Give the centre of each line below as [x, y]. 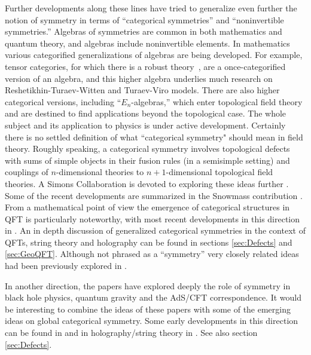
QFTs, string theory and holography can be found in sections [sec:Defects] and [149, 242]
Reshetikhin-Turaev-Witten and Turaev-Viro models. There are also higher [142, 90]
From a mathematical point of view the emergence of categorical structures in [147, 207]
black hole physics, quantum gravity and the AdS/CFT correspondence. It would [153, 297]
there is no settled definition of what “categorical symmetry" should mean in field [154, 137]
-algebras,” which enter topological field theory [217, 101]
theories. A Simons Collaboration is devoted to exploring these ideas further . [147, 183]
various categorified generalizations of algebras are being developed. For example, [154, 55]
